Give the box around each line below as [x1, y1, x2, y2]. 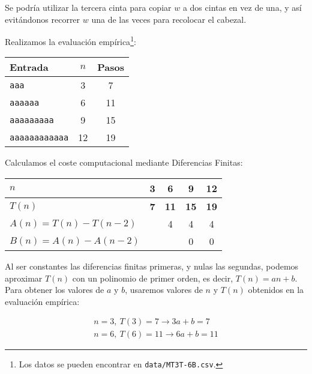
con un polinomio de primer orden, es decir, [72, 271, 233, 284]
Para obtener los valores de [5, 283, 104, 296]
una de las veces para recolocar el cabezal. [91, 13, 247, 25]
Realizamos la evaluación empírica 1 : [5, 34, 136, 47]
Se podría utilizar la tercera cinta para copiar [5, 1, 172, 13]
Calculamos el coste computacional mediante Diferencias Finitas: [5, 156, 243, 169]
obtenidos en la [248, 283, 304, 296]
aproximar [5, 271, 43, 284]
